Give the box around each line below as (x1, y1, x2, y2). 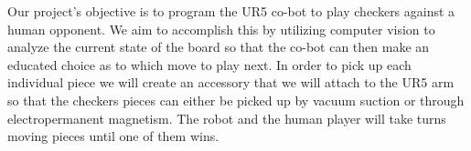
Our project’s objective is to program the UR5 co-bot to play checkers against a (7, 2, 455, 20)
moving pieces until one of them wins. (7, 126, 219, 146)
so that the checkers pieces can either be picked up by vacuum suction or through (7, 90, 465, 109)
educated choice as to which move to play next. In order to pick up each (7, 55, 412, 74)
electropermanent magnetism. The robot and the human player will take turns (7, 108, 446, 127)
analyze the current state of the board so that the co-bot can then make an (7, 37, 430, 56)
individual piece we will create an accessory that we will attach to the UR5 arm (7, 73, 455, 92)
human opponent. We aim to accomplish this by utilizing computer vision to (7, 19, 435, 38)
